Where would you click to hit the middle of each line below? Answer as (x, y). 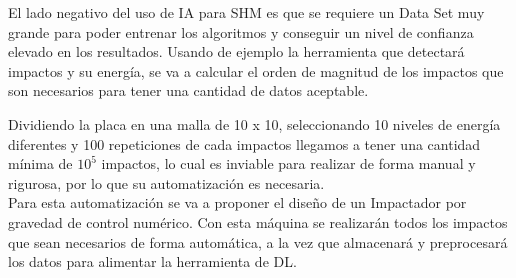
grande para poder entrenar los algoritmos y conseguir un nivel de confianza (241, 31)
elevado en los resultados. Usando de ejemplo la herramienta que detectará (236, 51)
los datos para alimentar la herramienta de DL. (152, 261)
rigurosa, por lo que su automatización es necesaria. (166, 182)
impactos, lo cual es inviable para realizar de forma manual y (288, 163)
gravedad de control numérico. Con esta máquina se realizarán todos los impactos (258, 221)
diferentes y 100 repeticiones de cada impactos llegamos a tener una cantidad (244, 143)
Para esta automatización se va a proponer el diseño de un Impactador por (237, 202)
